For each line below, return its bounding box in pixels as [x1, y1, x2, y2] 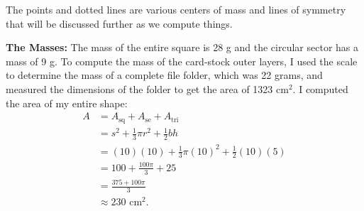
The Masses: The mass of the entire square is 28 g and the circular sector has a [6, 40, 359, 55]
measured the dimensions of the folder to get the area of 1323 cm [6, 81, 289, 96]
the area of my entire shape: [6, 95, 128, 110]
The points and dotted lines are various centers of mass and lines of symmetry [6, 2, 346, 16]
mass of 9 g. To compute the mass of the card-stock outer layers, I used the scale [6, 53, 358, 68]
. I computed [292, 81, 348, 96]
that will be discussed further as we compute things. [6, 16, 233, 31]
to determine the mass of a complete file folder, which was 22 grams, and [6, 67, 323, 82]
